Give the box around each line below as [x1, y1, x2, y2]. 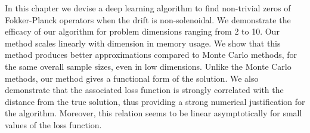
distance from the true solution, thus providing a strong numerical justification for [5, 95, 305, 107]
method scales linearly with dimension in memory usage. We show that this [5, 36, 281, 49]
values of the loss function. [5, 118, 102, 131]
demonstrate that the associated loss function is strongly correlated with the [5, 83, 284, 96]
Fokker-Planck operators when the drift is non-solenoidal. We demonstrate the [5, 13, 291, 26]
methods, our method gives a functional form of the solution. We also [5, 72, 259, 84]
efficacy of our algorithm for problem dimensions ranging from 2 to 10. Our [5, 25, 280, 38]
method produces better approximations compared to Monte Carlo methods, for [5, 48, 297, 61]
